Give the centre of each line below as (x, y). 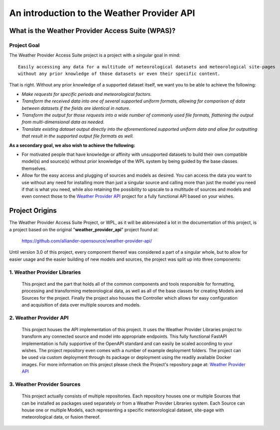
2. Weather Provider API (39, 318)
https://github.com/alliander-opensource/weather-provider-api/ (87, 241)
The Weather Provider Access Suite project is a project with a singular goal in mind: (95, 55)
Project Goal (24, 45)
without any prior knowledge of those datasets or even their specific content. (119, 74)
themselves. (34, 168)
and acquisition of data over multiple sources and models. (81, 305)
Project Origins (33, 211)
